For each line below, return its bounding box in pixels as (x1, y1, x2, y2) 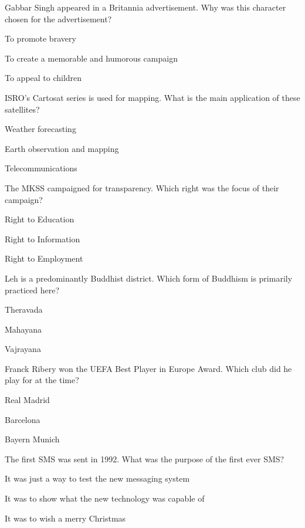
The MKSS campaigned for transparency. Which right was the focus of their (5, 181, 279, 194)
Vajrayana (5, 343, 41, 355)
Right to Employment (5, 252, 83, 265)
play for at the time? (5, 374, 79, 386)
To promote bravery (5, 32, 76, 45)
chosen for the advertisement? (5, 12, 112, 25)
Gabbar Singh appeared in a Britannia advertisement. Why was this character (5, 1, 286, 13)
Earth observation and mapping (5, 142, 119, 154)
